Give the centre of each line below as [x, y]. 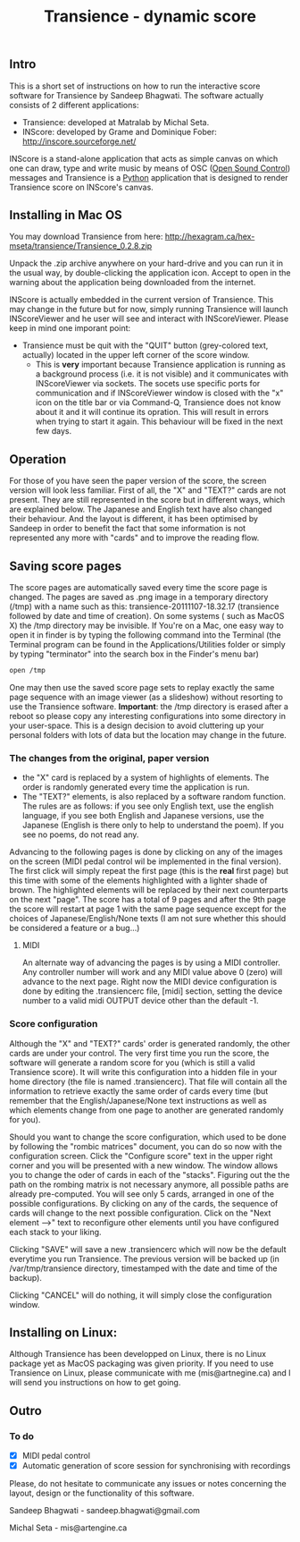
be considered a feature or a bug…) [75, 928]
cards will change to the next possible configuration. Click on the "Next [140, 1213]
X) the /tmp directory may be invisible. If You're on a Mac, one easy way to [146, 626]
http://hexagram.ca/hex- [210, 237]
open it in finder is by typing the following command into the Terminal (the [145, 635]
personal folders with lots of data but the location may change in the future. [148, 734]
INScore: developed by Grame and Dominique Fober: [119, 131]
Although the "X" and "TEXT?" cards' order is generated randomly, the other [150, 1043]
